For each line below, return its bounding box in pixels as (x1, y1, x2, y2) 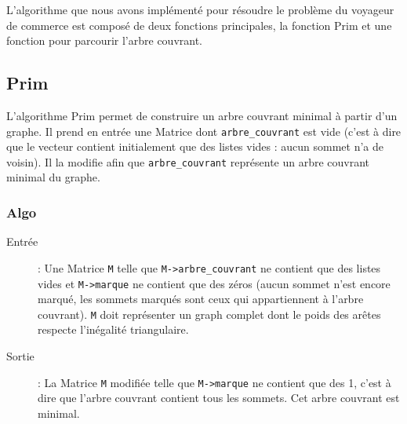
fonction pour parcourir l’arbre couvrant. (6, 32, 203, 49)
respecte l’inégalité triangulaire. (38, 321, 189, 338)
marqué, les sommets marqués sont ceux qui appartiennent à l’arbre (38, 291, 364, 307)
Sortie (6, 348, 35, 364)
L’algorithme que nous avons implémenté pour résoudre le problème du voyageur (6, 2, 394, 17)
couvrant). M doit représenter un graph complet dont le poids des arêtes (38, 305, 381, 322)
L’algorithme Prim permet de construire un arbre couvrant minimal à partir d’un (6, 107, 398, 123)
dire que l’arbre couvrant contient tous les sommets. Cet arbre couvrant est (38, 389, 400, 406)
